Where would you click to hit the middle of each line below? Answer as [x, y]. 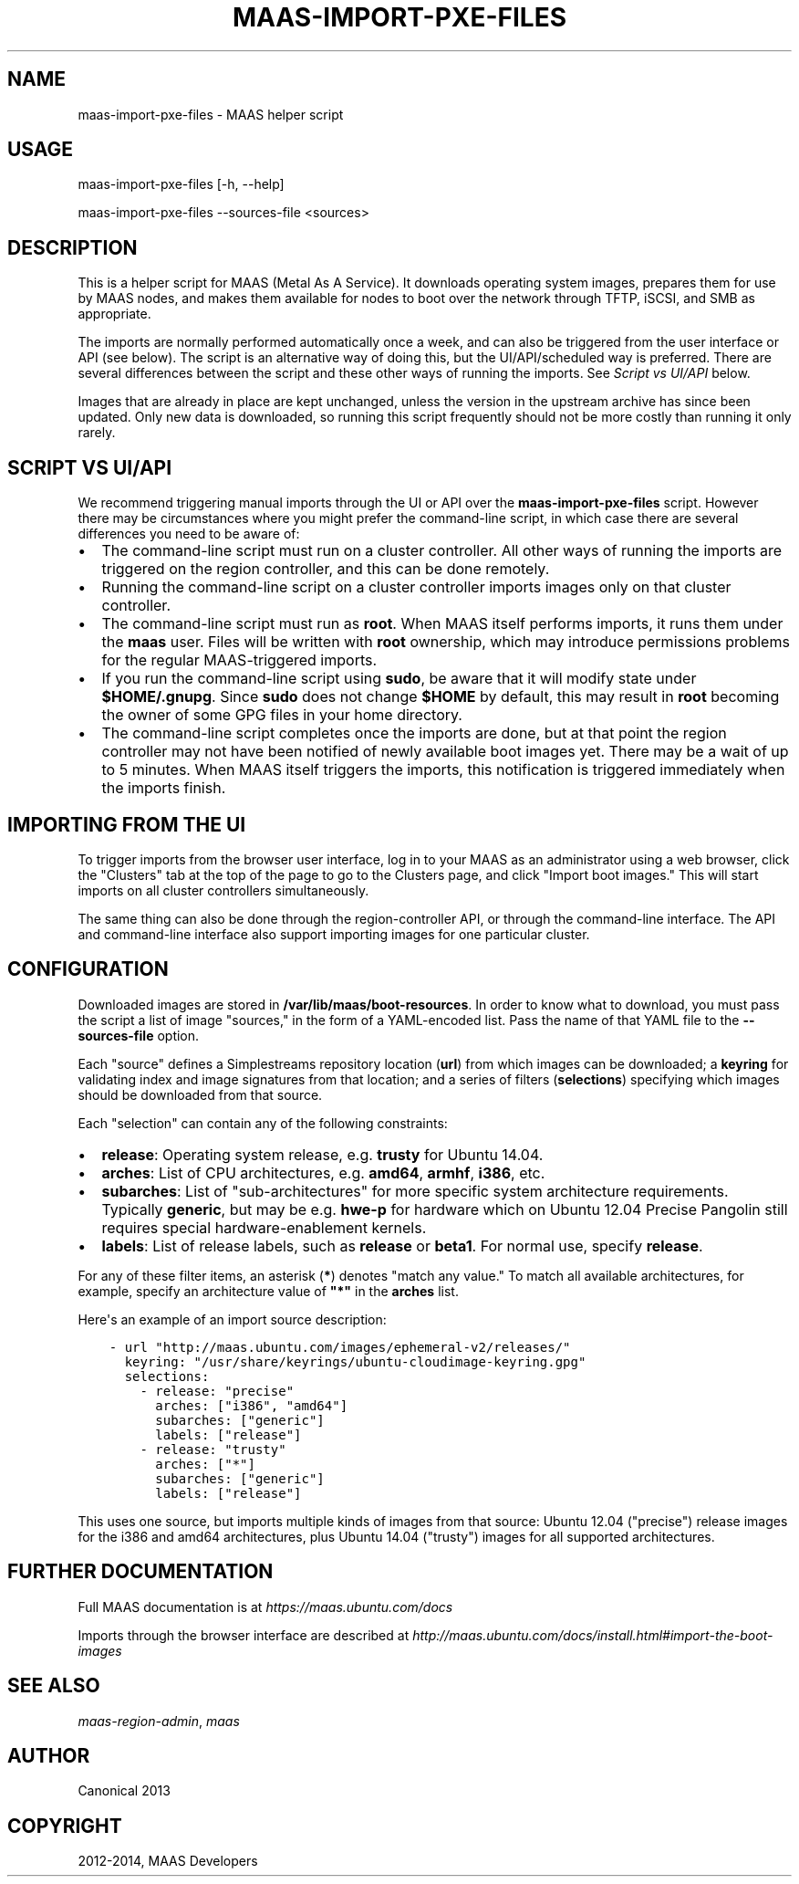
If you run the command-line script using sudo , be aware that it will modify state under [399, 679]
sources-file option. [139, 1035]
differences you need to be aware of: [189, 534]
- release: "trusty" [213, 1449]
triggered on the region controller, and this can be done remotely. [326, 569]
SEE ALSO [54, 1686]
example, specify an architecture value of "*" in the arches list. [268, 1291]
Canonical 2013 [124, 1791]
